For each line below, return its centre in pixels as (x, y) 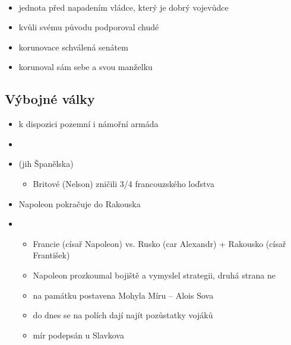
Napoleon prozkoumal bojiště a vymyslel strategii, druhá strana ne (154, 275)
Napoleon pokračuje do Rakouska (80, 203)
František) (51, 255)
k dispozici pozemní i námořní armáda (88, 124)
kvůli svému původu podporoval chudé (89, 27)
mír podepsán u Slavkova (78, 335)
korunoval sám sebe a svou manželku (86, 67)
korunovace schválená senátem (73, 47)
